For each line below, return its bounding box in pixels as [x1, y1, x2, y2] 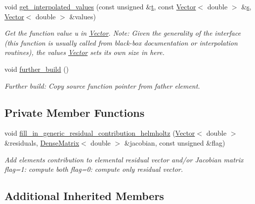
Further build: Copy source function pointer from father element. [4, 80, 200, 91]
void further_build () [4, 63, 69, 74]
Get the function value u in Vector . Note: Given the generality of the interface [4, 28, 241, 38]
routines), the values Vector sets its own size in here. [4, 47, 165, 57]
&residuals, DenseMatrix [4, 137, 80, 148]
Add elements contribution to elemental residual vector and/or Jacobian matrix [4, 154, 244, 164]
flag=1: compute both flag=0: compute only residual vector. [4, 164, 183, 174]
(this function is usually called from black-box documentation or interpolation [4, 37, 238, 48]
